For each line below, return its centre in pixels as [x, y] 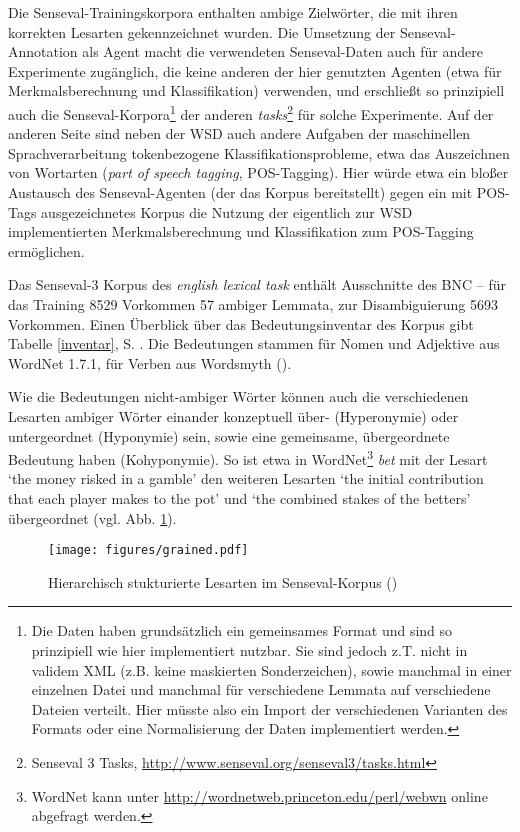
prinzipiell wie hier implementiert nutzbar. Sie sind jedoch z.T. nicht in [249, 650]
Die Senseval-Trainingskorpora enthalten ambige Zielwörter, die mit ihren [233, 12]
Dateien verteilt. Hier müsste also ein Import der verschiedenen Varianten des [269, 708]
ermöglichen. [46, 250]
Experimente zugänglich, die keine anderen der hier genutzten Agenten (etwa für [255, 70]
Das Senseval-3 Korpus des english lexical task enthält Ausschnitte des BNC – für [257, 284]
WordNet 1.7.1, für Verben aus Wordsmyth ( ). [150, 362]
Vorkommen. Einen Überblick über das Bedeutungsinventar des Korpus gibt [241, 323]
